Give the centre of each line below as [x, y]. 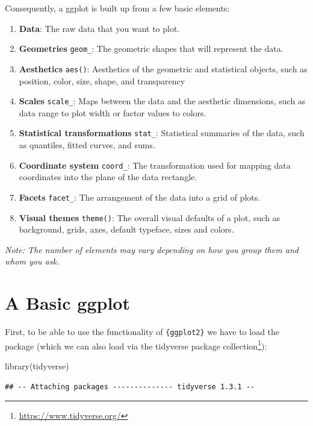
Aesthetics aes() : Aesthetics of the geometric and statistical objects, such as [163, 68]
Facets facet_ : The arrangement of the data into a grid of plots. [140, 197]
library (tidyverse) [37, 365]
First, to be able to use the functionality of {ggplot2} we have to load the [142, 332]
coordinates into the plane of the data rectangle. [108, 177]
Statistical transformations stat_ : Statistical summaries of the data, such [162, 133]
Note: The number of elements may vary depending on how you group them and [152, 249]
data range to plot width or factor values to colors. [113, 112]
